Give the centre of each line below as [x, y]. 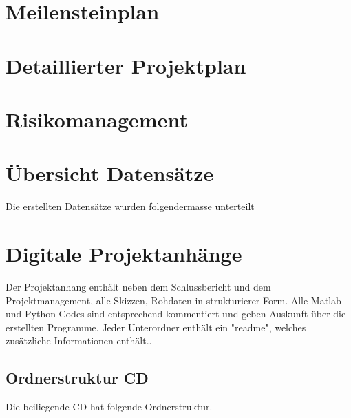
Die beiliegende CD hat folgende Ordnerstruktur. [109, 407]
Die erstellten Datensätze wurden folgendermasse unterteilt [130, 206]
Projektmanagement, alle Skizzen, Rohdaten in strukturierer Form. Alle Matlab [173, 300]
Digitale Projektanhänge [124, 254]
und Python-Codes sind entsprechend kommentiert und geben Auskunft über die [176, 314]
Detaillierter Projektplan [126, 65]
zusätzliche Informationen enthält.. [79, 341]
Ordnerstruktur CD [77, 378]
